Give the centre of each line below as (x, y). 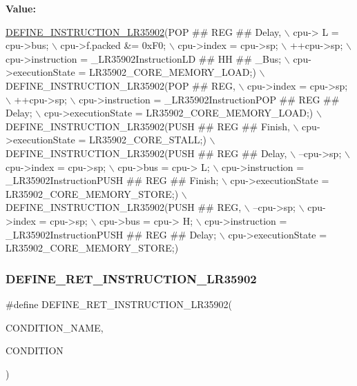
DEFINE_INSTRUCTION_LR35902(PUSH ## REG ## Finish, (148, 126)
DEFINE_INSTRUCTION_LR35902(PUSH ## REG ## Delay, (146, 153)
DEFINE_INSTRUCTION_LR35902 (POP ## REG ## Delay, (144, 31)
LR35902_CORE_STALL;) (147, 140)
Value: (21, 8)
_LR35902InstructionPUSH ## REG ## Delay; (111, 234)
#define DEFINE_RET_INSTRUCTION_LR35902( (119, 304)
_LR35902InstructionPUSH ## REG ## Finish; (112, 180)
